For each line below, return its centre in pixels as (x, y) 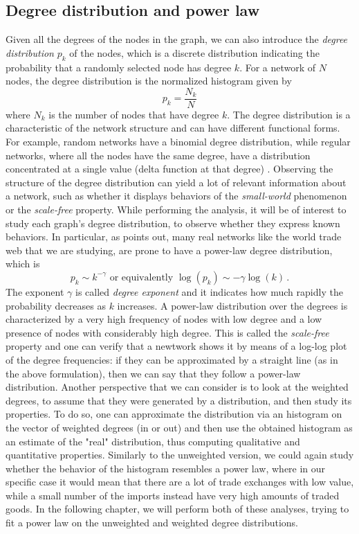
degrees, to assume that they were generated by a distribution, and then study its (179, 400)
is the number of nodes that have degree (134, 114)
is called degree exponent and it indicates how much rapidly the (209, 291)
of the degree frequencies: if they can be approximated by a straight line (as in (172, 359)
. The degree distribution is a (289, 114)
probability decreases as (56, 305)
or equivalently (141, 277)
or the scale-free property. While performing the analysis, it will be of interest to (176, 209)
